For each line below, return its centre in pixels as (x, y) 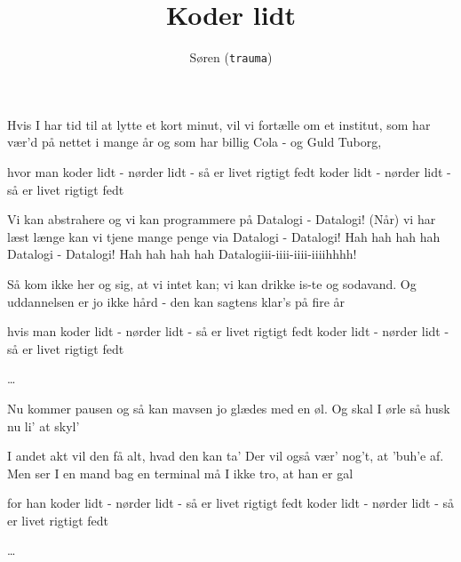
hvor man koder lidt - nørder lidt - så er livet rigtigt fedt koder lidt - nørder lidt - (229, 171)
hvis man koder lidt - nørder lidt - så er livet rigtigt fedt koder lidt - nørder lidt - (228, 331)
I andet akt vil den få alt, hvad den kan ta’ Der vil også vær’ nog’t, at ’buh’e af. (226, 456)
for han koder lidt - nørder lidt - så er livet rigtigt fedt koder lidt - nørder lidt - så (230, 503)
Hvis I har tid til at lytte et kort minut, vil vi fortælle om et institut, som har (219, 124)
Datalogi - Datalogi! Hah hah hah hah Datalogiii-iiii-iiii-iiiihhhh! (182, 254)
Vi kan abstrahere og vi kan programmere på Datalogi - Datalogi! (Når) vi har (222, 219)
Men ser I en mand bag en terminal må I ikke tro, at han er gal (180, 473)
